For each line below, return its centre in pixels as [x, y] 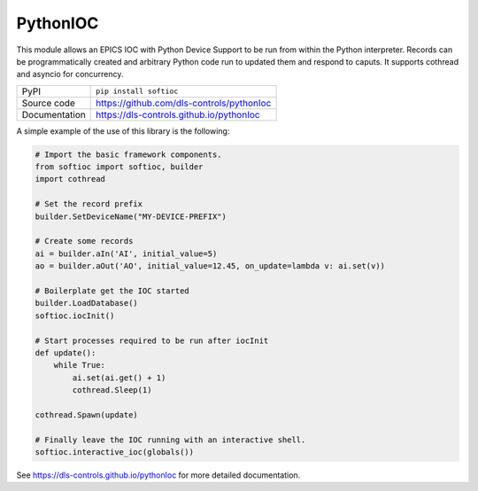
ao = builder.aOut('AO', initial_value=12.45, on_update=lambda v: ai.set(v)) [210, 266]
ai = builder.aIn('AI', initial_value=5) [126, 253]
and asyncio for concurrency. [70, 74]
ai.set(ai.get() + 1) [119, 378]
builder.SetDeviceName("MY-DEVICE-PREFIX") [131, 216]
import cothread [70, 179]
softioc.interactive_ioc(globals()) [115, 452]
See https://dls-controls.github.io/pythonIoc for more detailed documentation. [158, 475]
